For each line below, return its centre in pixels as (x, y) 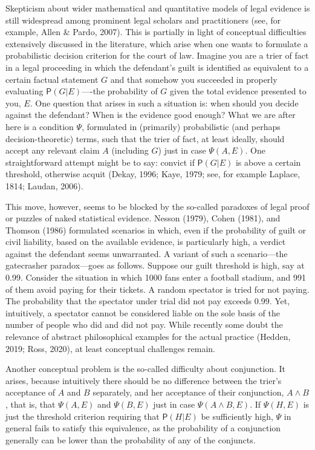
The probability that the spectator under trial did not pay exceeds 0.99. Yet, (148, 301)
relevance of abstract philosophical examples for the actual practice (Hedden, (148, 337)
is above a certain (268, 162)
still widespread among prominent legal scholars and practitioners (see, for (143, 20)
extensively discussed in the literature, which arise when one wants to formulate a (157, 43)
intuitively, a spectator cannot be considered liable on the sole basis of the (143, 312)
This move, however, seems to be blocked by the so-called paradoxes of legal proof (157, 206)
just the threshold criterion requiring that (83, 416)
